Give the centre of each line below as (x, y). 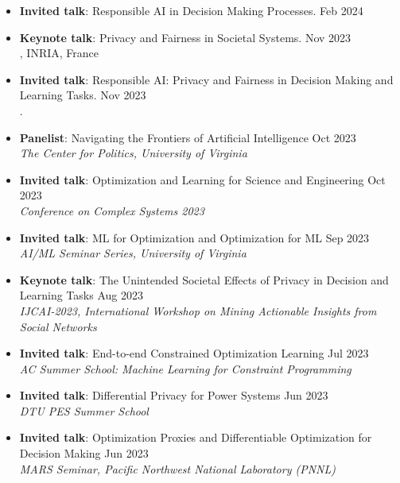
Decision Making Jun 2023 (84, 453)
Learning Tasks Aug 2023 (81, 295)
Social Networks (58, 326)
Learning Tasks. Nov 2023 (83, 95)
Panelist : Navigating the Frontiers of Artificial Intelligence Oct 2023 (188, 137)
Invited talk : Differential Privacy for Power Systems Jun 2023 (174, 395)
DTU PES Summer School (84, 410)
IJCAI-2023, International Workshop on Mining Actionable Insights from (198, 310)
